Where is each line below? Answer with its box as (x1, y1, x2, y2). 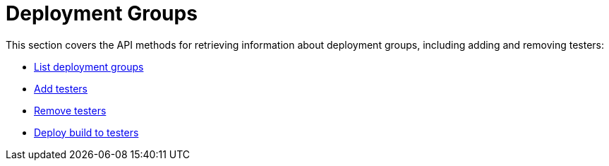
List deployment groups (34, 60, 144, 73)
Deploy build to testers (34, 126, 139, 138)
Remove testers (34, 104, 107, 117)
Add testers (34, 82, 88, 95)
